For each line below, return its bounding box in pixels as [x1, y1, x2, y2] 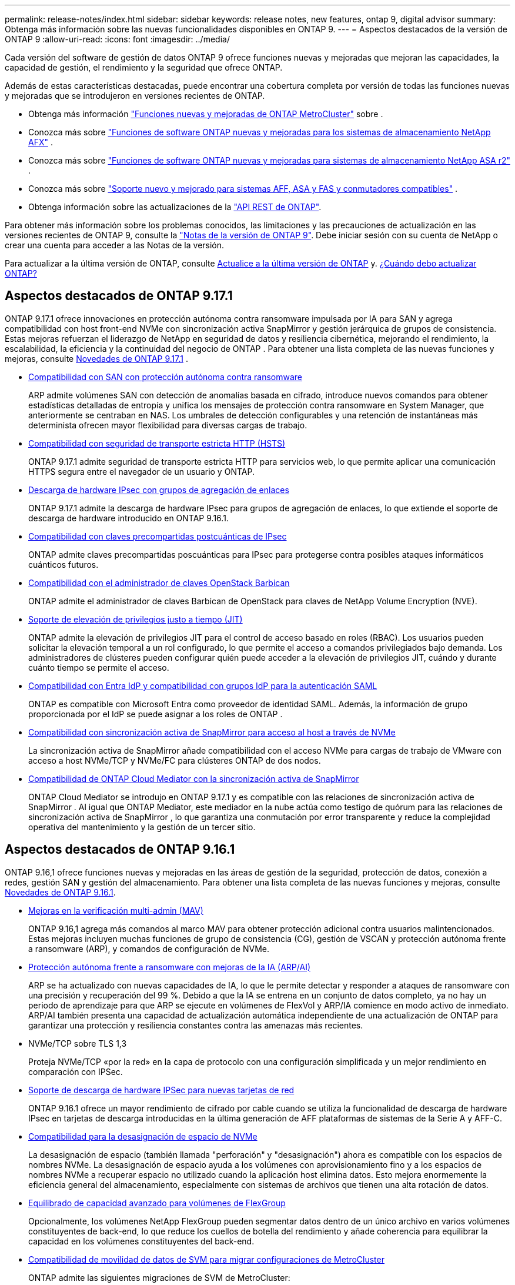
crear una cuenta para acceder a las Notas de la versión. [5, 240, 225, 250]
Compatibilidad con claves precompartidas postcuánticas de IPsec [28, 531, 287, 541]
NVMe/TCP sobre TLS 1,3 [28, 1038, 127, 1048]
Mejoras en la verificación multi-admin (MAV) [28, 905, 203, 916]
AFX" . [28, 137, 53, 147]
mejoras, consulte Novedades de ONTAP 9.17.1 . [5, 353, 188, 364]
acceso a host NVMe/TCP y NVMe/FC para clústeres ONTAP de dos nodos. [28, 755, 321, 765]
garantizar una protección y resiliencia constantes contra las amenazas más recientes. [28, 1020, 363, 1030]
